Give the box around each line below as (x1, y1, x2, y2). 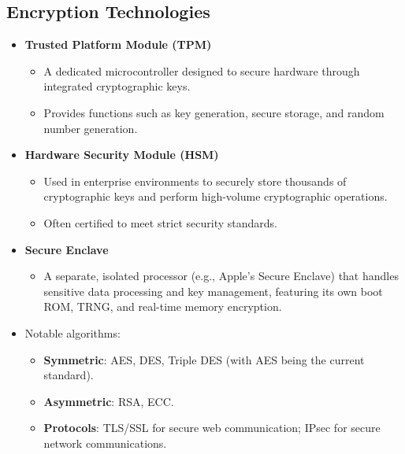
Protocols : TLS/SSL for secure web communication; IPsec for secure (43, 419, 381, 436)
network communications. (43, 434, 167, 451)
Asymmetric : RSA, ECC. (43, 393, 174, 409)
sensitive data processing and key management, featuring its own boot (43, 282, 383, 299)
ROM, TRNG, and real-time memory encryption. (43, 298, 282, 315)
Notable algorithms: (24, 324, 121, 341)
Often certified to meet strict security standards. (43, 214, 277, 231)
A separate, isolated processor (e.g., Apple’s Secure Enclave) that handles (43, 268, 399, 284)
